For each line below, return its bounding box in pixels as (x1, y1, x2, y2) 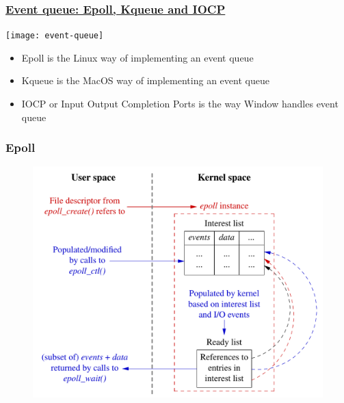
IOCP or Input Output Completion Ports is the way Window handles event (21, 96, 339, 111)
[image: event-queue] (5, 31, 104, 41)
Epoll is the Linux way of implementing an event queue (21, 50, 254, 64)
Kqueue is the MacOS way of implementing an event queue (21, 73, 269, 88)
